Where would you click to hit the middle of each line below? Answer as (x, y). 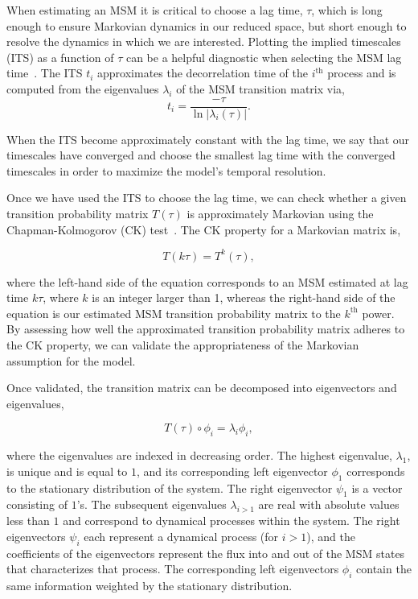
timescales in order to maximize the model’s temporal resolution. (166, 170)
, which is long (347, 10)
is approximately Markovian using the (280, 213)
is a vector (377, 487)
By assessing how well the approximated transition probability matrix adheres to (206, 329)
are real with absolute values (329, 504)
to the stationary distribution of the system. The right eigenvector (170, 487)
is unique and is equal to (67, 471)
